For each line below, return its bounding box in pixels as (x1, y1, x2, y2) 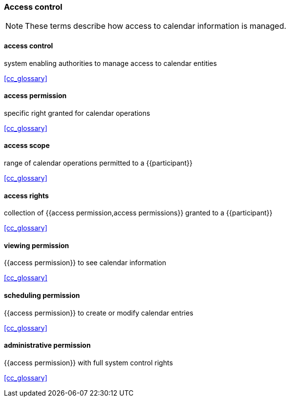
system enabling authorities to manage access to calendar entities (4, 59, 217, 67)
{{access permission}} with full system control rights (4, 358, 173, 367)
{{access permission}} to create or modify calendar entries (4, 308, 193, 317)
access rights (4, 191, 49, 200)
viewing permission (4, 241, 69, 250)
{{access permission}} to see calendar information (4, 258, 166, 267)
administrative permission (4, 341, 91, 350)
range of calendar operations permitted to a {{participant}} (4, 159, 193, 168)
